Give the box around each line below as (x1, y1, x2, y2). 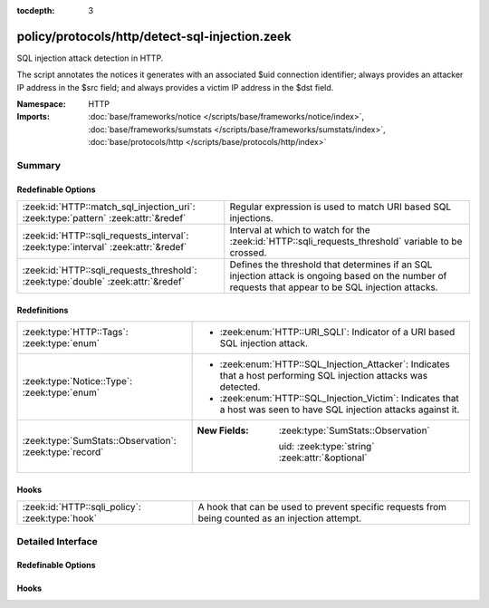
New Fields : (197, 424, 249, 437)
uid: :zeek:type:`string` (278, 440, 375, 453)
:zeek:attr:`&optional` (278, 451, 368, 464)
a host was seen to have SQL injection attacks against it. (219, 403, 460, 416)
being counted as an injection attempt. (197, 512, 362, 525)
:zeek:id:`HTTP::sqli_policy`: (22, 501, 141, 514)
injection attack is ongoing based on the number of (229, 270, 447, 283)
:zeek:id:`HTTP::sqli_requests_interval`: (22, 229, 189, 242)
